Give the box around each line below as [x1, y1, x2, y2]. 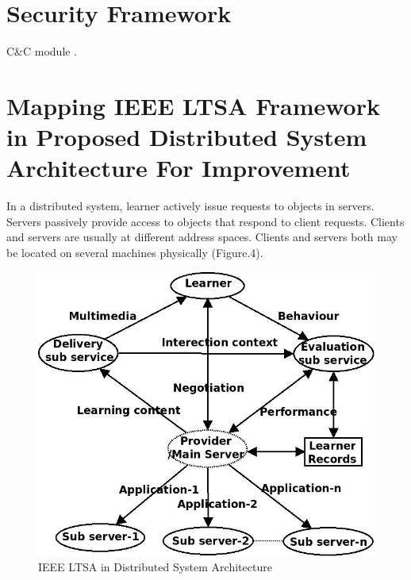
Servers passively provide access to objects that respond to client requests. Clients [6, 213, 405, 229]
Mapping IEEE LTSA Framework [6, 89, 380, 121]
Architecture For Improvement [6, 152, 351, 184]
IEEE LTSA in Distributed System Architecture [38, 559, 272, 575]
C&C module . [6, 43, 78, 60]
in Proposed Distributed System [6, 121, 367, 153]
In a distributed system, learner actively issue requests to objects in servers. [6, 198, 375, 214]
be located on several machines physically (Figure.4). [6, 244, 263, 260]
